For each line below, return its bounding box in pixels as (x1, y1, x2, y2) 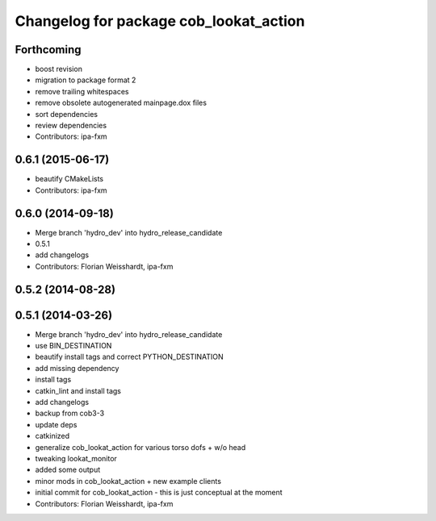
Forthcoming (15, 43, 82, 56)
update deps (35, 419, 78, 429)
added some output (35, 465, 101, 475)
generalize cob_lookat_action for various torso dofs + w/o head (35, 442, 246, 452)
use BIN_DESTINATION (35, 341, 112, 351)
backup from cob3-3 (35, 408, 105, 419)
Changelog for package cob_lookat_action (15, 12, 305, 30)
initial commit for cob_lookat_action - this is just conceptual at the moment (35, 488, 283, 498)
